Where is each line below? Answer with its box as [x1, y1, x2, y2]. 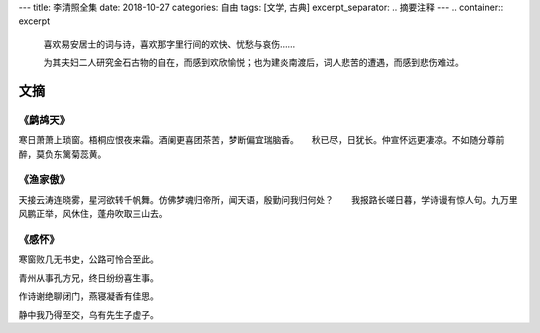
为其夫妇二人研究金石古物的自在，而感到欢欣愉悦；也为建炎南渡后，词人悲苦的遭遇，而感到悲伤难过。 [43, 56, 464, 69]
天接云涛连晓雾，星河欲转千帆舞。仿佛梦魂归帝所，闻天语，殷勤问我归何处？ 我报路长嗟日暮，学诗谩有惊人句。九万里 [18, 193, 518, 205]
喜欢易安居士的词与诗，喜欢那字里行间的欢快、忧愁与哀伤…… [43, 38, 296, 50]
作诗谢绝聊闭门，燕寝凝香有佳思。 [18, 290, 159, 302]
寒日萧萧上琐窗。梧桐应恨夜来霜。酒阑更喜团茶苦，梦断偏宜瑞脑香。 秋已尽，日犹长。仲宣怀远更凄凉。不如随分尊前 [18, 134, 505, 146]
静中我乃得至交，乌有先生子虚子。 [18, 308, 159, 320]
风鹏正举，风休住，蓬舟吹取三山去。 [18, 208, 168, 220]
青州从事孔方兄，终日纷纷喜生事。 [18, 271, 159, 284]
